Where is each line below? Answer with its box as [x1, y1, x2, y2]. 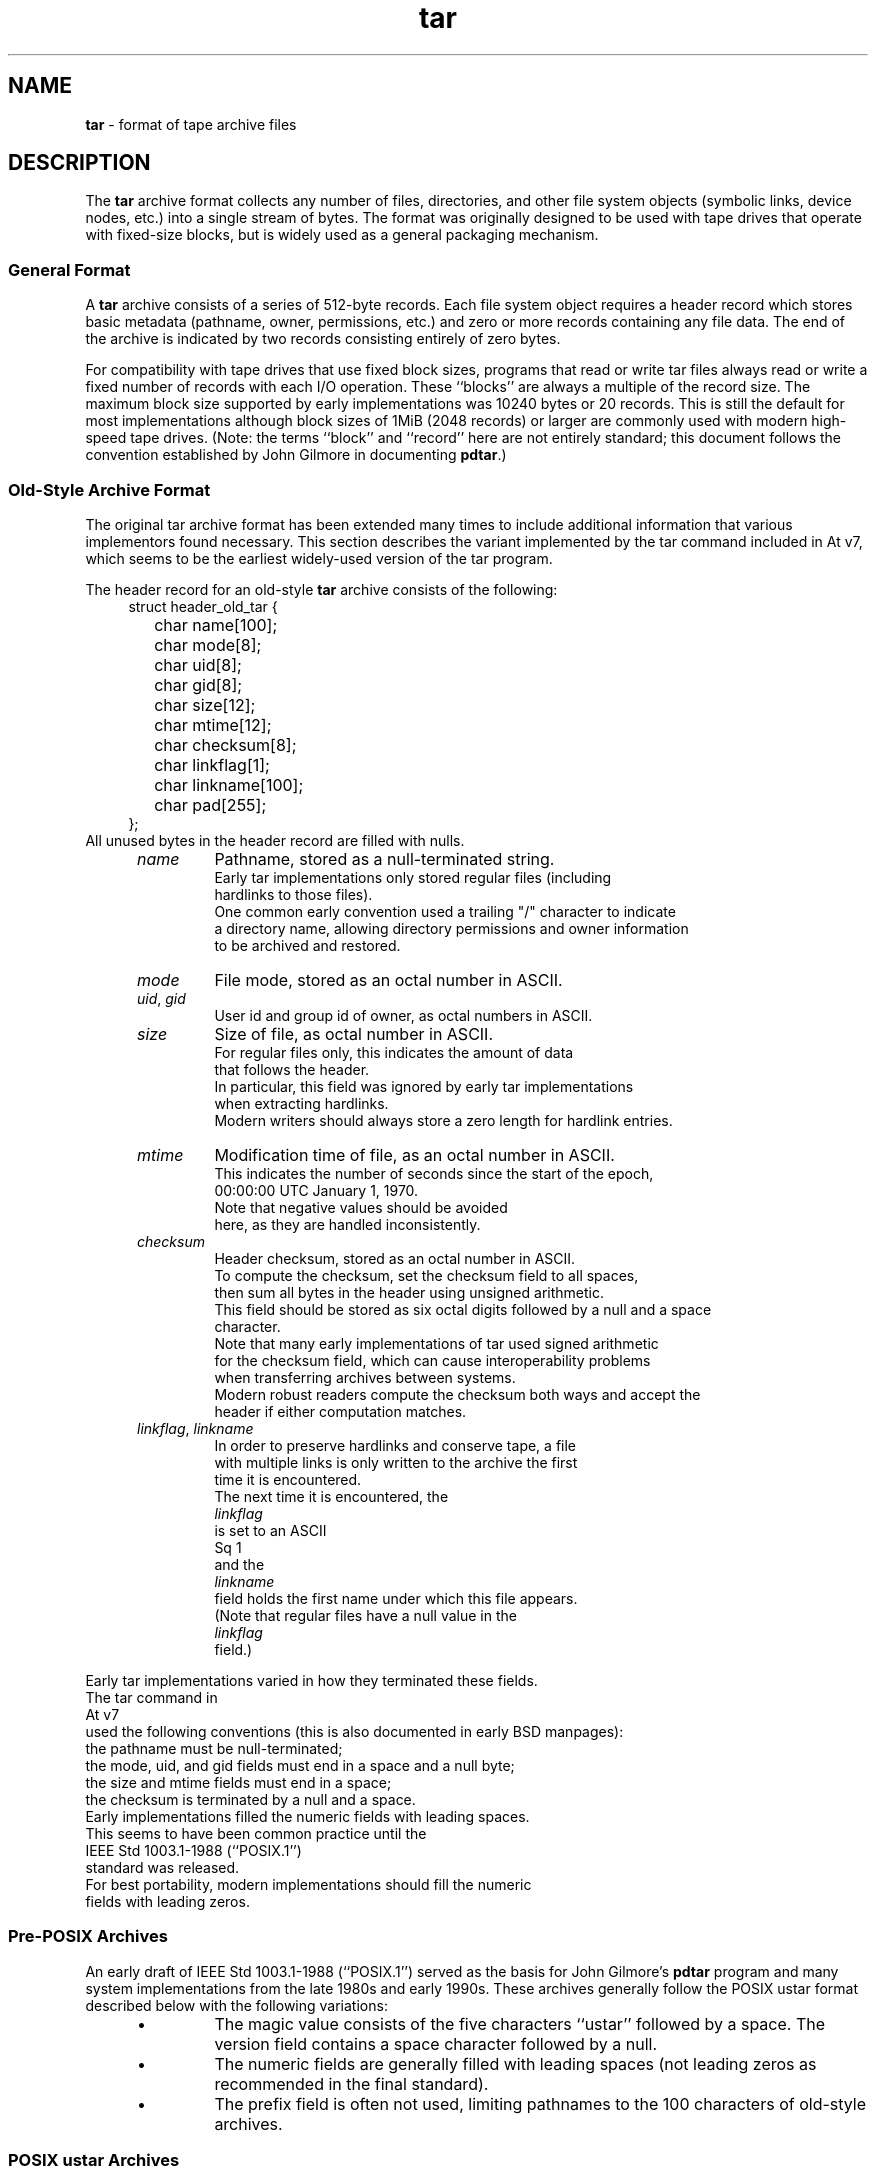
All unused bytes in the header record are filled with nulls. [85, 831, 465, 849]
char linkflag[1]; [154, 754, 270, 775]
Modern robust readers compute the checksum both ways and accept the [214, 1385, 701, 1403]
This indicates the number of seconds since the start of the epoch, [214, 1164, 654, 1182]
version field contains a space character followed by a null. [214, 2033, 658, 2054]
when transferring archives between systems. [214, 1368, 516, 1386]
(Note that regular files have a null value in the [214, 1606, 517, 1624]
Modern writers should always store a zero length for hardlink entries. [214, 1111, 673, 1129]
